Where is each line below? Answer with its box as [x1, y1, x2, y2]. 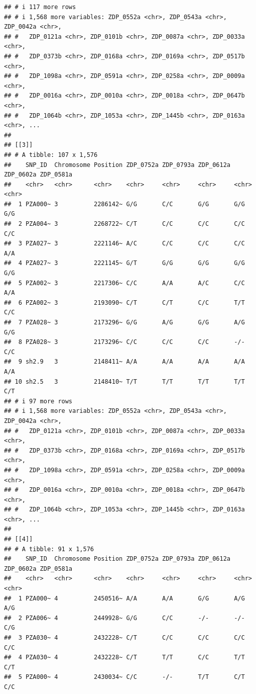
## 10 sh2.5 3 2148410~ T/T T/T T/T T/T [4, 378, 245, 385]
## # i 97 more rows [4, 397, 73, 405]
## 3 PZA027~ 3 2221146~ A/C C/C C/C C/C [4, 240, 245, 247]
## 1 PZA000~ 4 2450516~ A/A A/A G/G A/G [4, 594, 245, 602]
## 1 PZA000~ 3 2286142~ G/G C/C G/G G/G [4, 200, 245, 208]
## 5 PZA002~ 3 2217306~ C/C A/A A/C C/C [4, 279, 245, 287]
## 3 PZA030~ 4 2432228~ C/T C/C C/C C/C [4, 634, 245, 641]
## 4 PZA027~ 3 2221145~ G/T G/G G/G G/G [4, 259, 245, 267]
